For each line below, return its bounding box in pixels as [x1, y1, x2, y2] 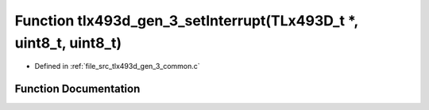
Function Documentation [14, 82, 141, 96]
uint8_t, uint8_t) [14, 34, 122, 51]
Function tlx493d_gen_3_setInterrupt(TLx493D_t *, [14, 12, 359, 29]
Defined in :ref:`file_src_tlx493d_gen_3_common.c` [34, 62, 200, 71]
